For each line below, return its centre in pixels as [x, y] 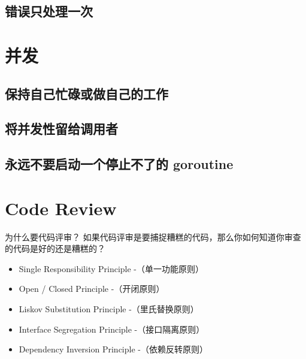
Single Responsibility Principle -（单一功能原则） [111, 268]
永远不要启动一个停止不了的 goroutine [119, 164]
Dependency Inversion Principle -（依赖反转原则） [113, 349]
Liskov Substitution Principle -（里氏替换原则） [109, 309]
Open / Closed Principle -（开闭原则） [92, 289]
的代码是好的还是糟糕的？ [55, 248]
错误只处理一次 [49, 11]
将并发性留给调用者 [61, 129]
